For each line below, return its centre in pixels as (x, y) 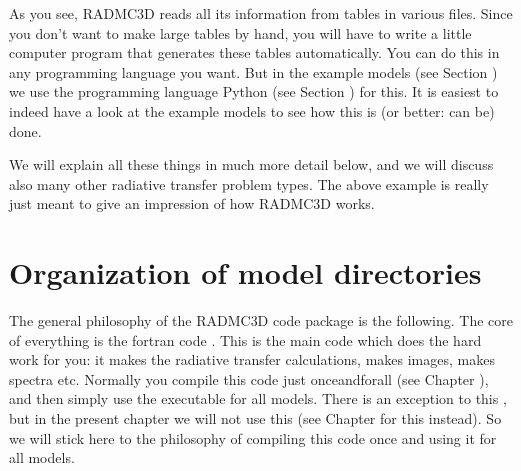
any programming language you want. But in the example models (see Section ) (253, 71)
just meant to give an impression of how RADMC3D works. (192, 203)
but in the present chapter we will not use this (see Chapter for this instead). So (255, 418)
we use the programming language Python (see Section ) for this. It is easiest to (254, 91)
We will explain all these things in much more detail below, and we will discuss (251, 164)
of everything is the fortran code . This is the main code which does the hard (245, 339)
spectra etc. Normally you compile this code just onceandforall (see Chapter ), (249, 378)
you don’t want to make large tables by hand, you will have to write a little (240, 32)
